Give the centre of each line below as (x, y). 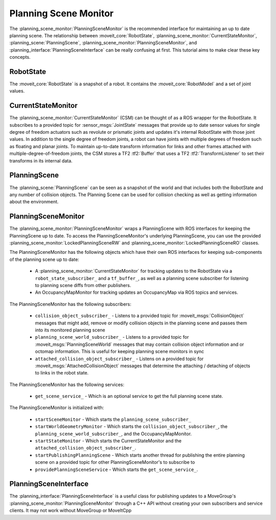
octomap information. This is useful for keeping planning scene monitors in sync (120, 351)
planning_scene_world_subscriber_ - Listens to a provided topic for (112, 337)
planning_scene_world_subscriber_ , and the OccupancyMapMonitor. (113, 434)
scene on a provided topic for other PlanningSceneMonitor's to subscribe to (115, 462)
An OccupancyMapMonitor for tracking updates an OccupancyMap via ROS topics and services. (137, 292)
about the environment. (34, 202)
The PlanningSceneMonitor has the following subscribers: (70, 304)
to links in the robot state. (62, 373)
